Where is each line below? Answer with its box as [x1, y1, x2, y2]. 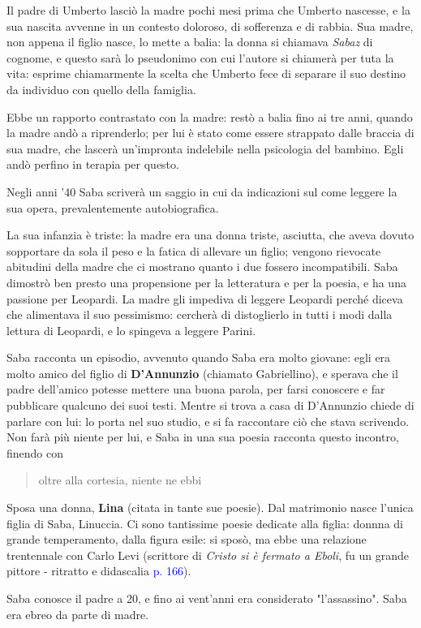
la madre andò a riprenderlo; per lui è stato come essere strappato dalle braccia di [6, 124, 415, 141]
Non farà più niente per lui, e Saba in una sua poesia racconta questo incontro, [6, 428, 399, 445]
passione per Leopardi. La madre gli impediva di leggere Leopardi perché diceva [6, 290, 403, 307]
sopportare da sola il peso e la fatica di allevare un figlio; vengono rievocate [6, 242, 381, 259]
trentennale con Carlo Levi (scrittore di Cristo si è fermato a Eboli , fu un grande [6, 546, 409, 563]
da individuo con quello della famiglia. [6, 80, 196, 97]
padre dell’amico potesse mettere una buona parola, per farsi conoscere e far [6, 381, 385, 398]
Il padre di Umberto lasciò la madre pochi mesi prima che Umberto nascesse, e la [6, 2, 410, 18]
